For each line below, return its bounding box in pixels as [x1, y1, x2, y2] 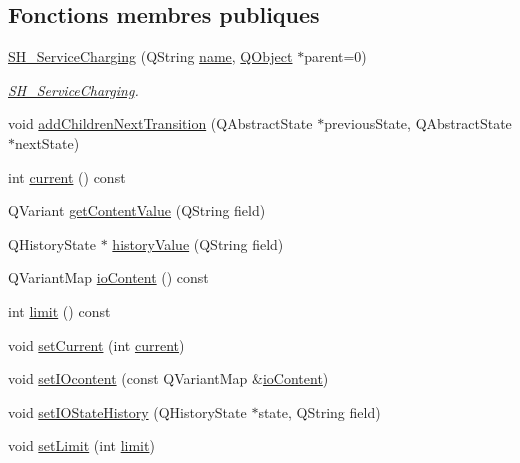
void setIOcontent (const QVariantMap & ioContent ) [8, 368, 329, 389]
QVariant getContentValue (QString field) [8, 200, 266, 221]
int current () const [8, 166, 126, 187]
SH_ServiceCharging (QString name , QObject [8, 46, 293, 67]
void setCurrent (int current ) [8, 334, 185, 355]
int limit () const [8, 300, 111, 321]
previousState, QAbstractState [324, 113, 512, 134]
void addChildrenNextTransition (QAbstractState [8, 113, 313, 134]
